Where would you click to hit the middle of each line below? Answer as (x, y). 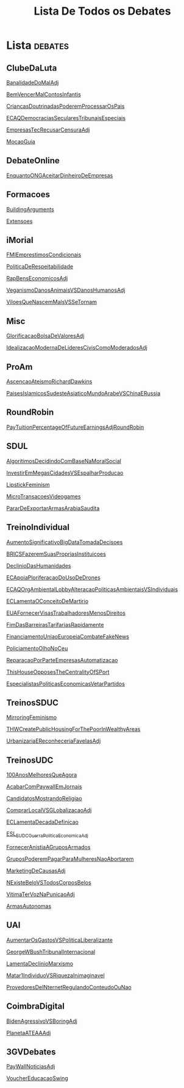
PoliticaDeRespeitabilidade (40, 267)
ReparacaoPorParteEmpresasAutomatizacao (62, 660)
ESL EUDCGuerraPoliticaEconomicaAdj (47, 835)
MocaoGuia (21, 142)
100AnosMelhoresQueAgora (42, 775)
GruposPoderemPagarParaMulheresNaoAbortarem (70, 859)
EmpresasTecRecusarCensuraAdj (48, 130)
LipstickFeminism (28, 484)
